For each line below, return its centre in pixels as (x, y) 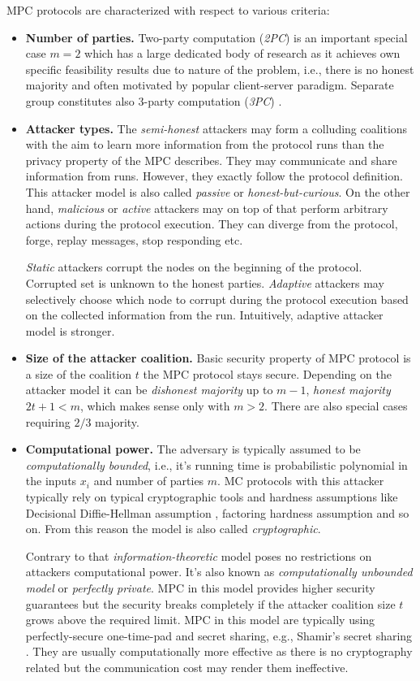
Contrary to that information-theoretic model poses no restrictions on (199, 555)
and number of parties (149, 481)
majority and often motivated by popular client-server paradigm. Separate (210, 85)
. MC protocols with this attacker (301, 481)
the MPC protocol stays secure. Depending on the (267, 373)
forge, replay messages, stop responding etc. (134, 239)
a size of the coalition (79, 373)
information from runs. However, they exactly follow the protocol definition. (214, 176)
